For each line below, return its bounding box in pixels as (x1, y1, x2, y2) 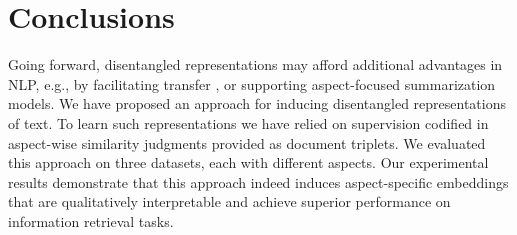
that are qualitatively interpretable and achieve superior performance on (8, 191, 451, 212)
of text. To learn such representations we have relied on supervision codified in (8, 112, 489, 133)
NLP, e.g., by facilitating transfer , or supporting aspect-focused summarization (8, 73, 496, 94)
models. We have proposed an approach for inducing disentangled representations (8, 93, 507, 114)
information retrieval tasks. (8, 210, 174, 231)
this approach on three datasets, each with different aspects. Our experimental (8, 152, 489, 173)
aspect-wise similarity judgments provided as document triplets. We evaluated (8, 132, 486, 153)
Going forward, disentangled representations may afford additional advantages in (8, 54, 503, 75)
